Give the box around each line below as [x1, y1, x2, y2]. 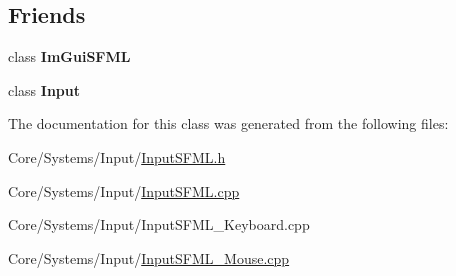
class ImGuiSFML [8, 46, 131, 67]
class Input [8, 79, 81, 100]
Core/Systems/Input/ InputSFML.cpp [8, 180, 240, 201]
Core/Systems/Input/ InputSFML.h [8, 146, 226, 167]
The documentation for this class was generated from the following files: [8, 113, 449, 134]
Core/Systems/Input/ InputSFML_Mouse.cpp [8, 247, 290, 268]
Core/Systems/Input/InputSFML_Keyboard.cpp [8, 214, 310, 235]
